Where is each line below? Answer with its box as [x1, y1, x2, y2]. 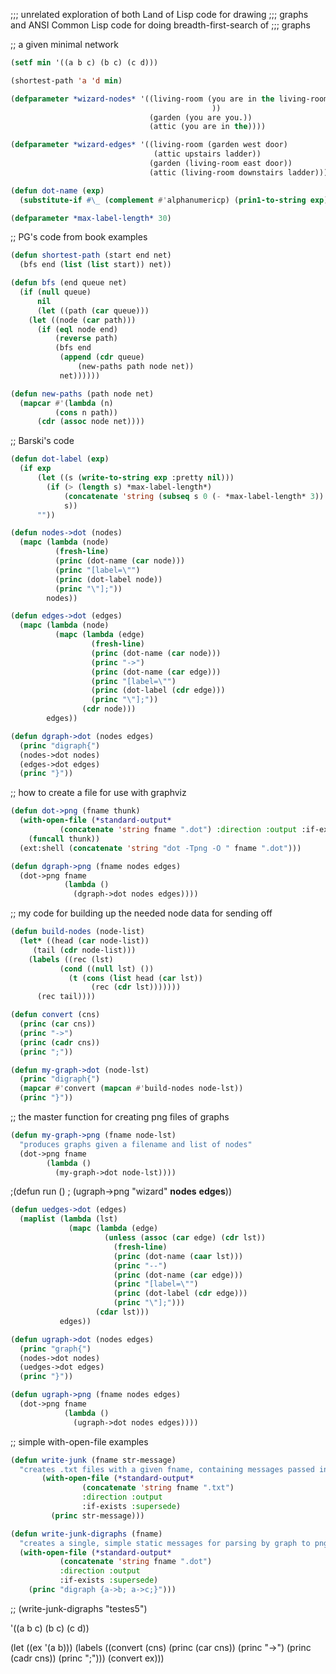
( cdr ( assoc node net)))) [36, 417, 145, 427]
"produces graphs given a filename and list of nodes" [19, 1139, 253, 1149]
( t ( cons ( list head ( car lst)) [68, 973, 203, 983]
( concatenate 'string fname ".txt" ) [81, 1483, 235, 1493]
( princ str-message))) [50, 1510, 145, 1521]
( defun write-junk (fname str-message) [10, 1455, 177, 1465]
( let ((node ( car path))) [28, 315, 137, 325]
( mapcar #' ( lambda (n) [19, 398, 114, 408]
